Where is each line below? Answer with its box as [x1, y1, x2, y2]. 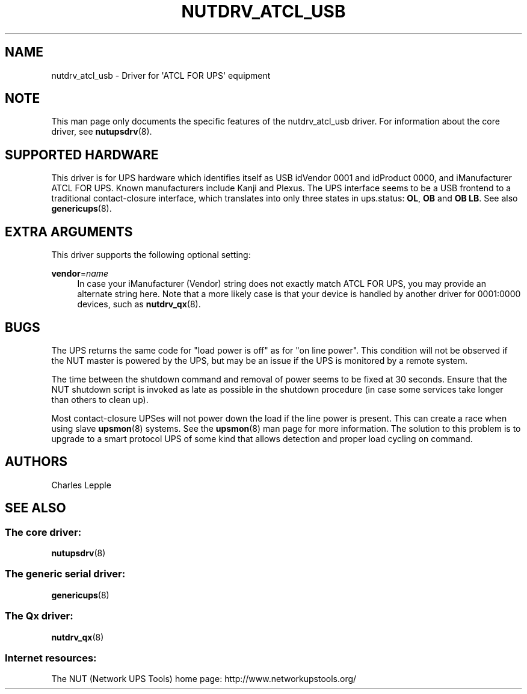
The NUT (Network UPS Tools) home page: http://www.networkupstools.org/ [51, 674, 357, 684]
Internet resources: [5, 651, 97, 664]
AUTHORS [5, 454, 68, 470]
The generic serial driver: [5, 568, 126, 580]
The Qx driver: [5, 610, 73, 622]
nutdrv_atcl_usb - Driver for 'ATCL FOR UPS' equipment [51, 70, 271, 81]
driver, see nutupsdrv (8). [51, 126, 152, 137]
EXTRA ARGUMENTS [5, 224, 133, 239]
